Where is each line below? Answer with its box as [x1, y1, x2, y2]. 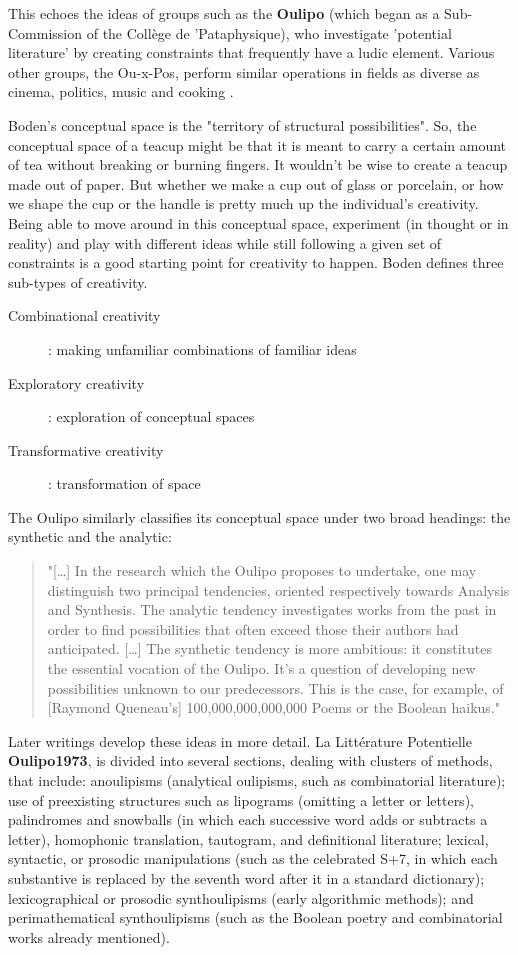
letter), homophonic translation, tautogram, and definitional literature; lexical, [8, 828, 489, 849]
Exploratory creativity [8, 372, 145, 393]
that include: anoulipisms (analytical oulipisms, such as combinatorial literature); [8, 770, 506, 790]
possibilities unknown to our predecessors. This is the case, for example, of [47, 677, 504, 698]
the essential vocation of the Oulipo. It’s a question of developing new [47, 658, 476, 679]
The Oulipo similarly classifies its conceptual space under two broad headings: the [8, 506, 511, 527]
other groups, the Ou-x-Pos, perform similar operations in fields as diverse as [8, 61, 480, 82]
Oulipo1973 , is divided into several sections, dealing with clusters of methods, [8, 750, 493, 771]
